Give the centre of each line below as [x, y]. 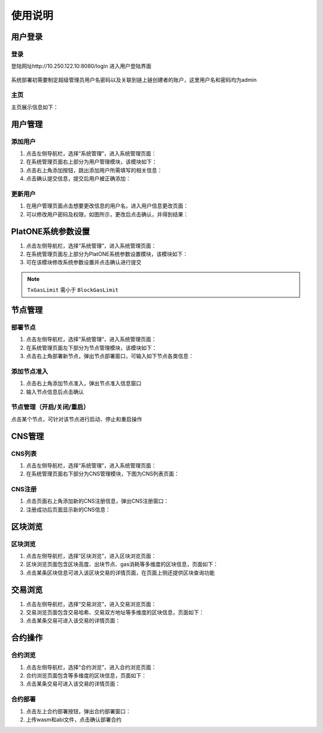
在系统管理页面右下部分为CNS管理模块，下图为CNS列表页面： [103, 474]
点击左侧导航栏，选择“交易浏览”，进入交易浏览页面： [91, 604]
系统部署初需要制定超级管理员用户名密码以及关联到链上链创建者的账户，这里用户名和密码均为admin [134, 80]
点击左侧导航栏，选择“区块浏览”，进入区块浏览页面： [91, 556]
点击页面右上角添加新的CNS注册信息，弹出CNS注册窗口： [97, 501]
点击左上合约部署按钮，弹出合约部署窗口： [78, 711]
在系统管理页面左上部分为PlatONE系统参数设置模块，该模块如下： [107, 254]
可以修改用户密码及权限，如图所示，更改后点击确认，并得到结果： [107, 214]
